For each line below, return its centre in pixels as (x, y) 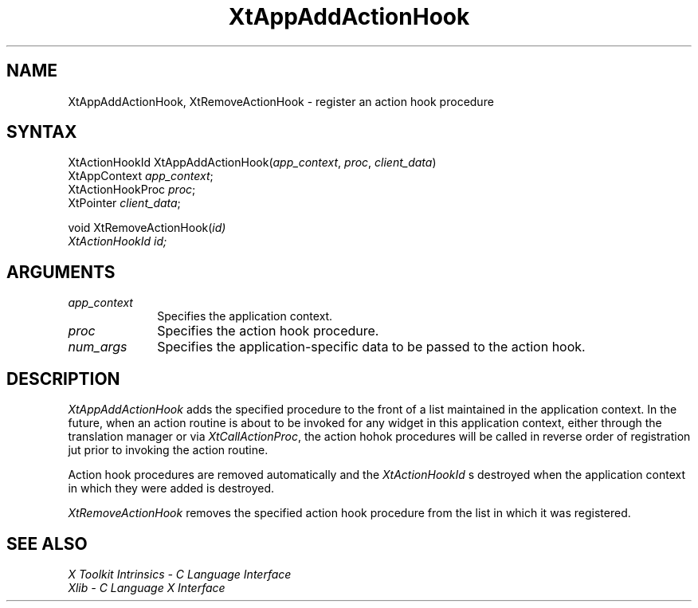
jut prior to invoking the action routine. (168, 450)
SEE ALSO (47, 543)
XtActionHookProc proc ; (132, 190)
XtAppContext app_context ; (141, 176)
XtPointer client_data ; (124, 203)
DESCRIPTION (63, 379)
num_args (98, 347)
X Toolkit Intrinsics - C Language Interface (180, 574)
